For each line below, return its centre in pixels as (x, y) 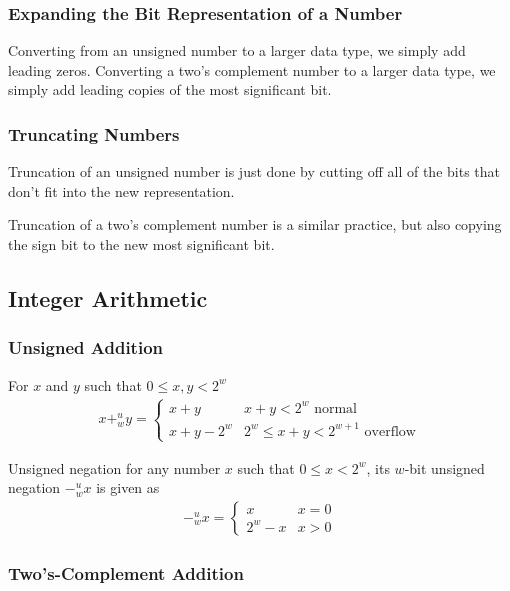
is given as (128, 487)
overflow (390, 431)
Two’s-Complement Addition (126, 572)
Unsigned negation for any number (114, 467)
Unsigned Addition (85, 347)
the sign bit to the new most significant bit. (141, 244)
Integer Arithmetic (108, 297)
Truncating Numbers (94, 133)
